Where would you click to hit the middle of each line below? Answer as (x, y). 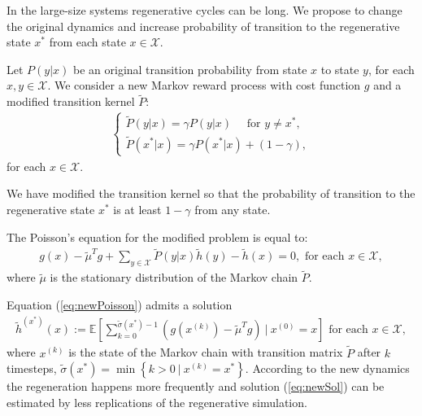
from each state (87, 42)
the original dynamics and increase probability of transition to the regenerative (203, 26)
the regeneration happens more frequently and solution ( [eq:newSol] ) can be (196, 386)
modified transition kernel (71, 101)
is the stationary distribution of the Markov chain (174, 277)
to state (340, 69)
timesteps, (32, 368)
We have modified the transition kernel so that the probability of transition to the (211, 193)
